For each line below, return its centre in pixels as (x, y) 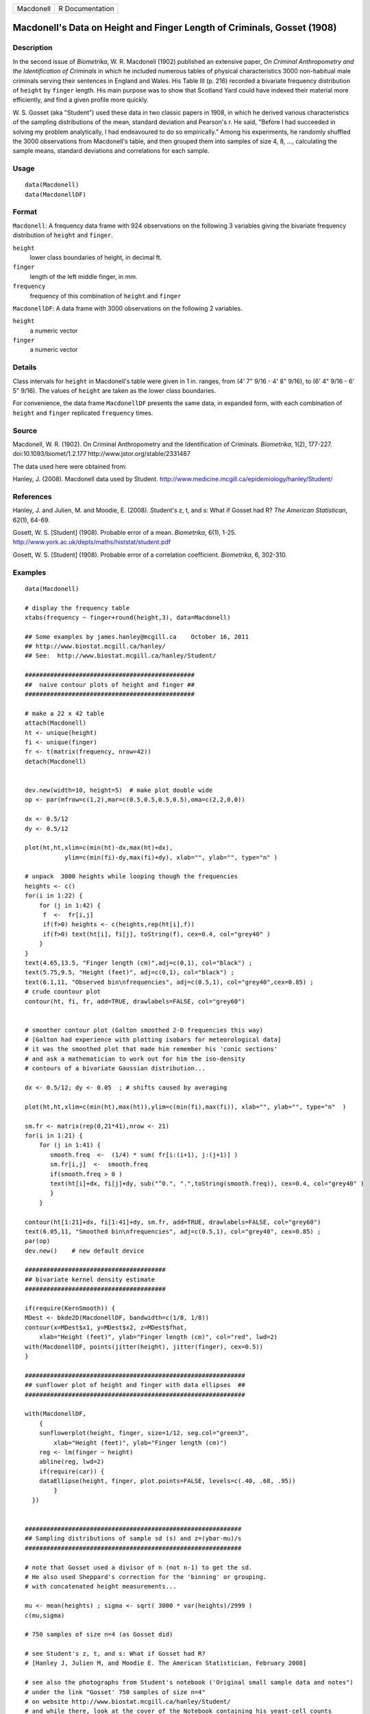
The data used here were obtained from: (70, 466)
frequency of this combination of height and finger (106, 295)
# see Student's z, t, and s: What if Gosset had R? (115, 1654)
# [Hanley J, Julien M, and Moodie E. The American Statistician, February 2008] (166, 1663)
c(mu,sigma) (45, 1615)
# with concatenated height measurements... (101, 1586)
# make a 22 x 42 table (65, 713)
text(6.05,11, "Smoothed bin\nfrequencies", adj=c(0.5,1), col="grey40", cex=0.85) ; (173, 1231)
